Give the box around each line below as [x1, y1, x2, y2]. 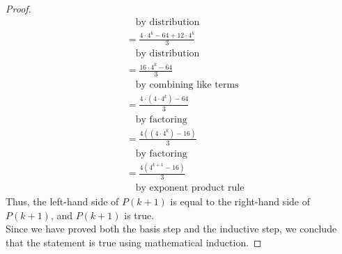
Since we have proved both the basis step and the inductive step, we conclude [6, 221, 337, 236]
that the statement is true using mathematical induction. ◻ [6, 235, 262, 249]
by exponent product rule [135, 182, 244, 193]
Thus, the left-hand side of [6, 193, 119, 208]
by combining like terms [135, 80, 239, 90]
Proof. [6, 1, 31, 15]
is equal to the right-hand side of [170, 193, 311, 208]
